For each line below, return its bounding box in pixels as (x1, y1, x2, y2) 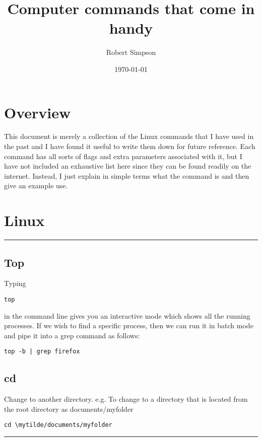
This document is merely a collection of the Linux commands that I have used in (4, 131, 254, 141)
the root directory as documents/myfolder (4, 403, 134, 414)
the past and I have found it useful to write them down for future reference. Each (4, 141, 255, 152)
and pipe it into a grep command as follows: (4, 330, 140, 340)
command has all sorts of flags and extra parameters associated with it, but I (4, 151, 242, 161)
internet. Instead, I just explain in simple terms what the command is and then (4, 170, 249, 181)
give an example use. (4, 180, 68, 191)
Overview (4, 102, 71, 122)
